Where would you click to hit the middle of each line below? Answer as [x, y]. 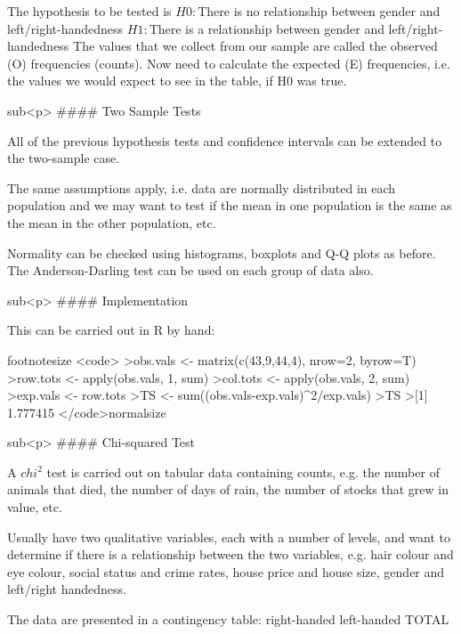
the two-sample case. [64, 158]
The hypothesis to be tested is [89, 11]
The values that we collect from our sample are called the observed [255, 46]
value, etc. [35, 507]
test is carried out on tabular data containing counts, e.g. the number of [243, 471]
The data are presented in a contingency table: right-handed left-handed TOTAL [228, 619]
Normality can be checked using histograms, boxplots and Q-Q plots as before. [222, 252]
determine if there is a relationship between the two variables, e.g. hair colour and [230, 554]
